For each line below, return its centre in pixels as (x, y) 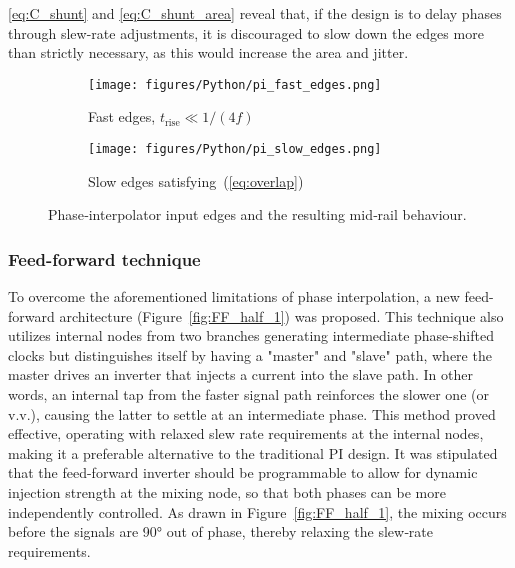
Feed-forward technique (104, 258)
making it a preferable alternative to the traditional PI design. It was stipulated (253, 452)
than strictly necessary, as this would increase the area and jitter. (208, 52)
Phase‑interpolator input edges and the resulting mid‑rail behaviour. (257, 214)
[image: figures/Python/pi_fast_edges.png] (235, 84)
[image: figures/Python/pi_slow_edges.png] (235, 149)
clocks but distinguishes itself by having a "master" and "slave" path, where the (250, 354)
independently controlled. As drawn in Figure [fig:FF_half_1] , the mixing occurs (257, 511)
